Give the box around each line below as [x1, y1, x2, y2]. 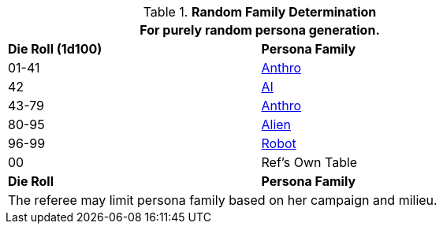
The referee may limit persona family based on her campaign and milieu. [8, 192, 437, 208]
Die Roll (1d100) [8, 41, 102, 57]
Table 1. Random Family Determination [143, 4, 377, 20]
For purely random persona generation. [140, 22, 380, 38]
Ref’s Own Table [261, 154, 358, 170]
